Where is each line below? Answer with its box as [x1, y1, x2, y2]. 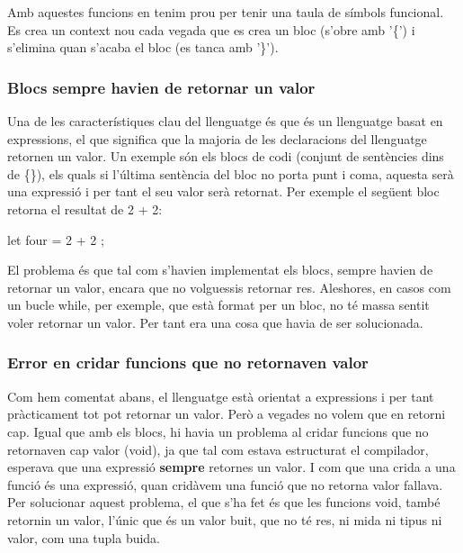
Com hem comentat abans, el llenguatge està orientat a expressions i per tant [7, 386, 434, 405]
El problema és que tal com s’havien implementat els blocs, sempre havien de [7, 260, 433, 279]
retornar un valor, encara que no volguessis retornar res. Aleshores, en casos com [7, 277, 451, 296]
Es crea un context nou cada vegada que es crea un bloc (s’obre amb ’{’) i [7, 20, 415, 39]
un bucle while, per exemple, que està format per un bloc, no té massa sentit [7, 295, 430, 314]
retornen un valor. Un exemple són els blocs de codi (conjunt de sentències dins [7, 147, 444, 166]
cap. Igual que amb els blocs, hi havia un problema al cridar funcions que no [7, 422, 429, 440]
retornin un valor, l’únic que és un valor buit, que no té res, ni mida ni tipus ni [7, 510, 442, 529]
